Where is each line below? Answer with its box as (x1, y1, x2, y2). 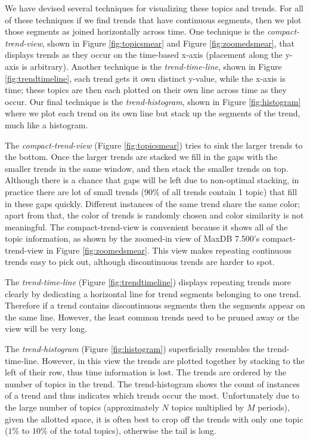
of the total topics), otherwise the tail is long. (50, 424, 216, 437)
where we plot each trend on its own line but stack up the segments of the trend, (5, 107, 300, 119)
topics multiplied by (171, 401, 244, 413)
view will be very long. (5, 322, 88, 335)
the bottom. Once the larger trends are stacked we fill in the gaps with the (5, 150, 278, 163)
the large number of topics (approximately (5, 401, 159, 413)
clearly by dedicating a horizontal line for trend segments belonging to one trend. (5, 287, 301, 300)
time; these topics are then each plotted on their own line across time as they (5, 84, 287, 96)
